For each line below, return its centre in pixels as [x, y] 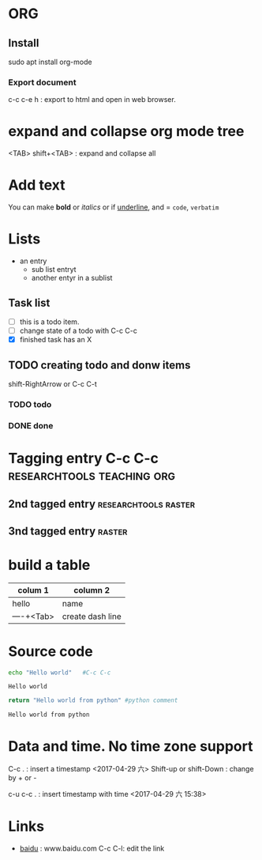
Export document [42, 82]
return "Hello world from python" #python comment [93, 700]
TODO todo [30, 404]
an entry [33, 261]
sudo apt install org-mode [50, 62]
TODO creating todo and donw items [99, 365]
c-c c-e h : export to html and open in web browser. [92, 100]
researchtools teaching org [92, 475]
